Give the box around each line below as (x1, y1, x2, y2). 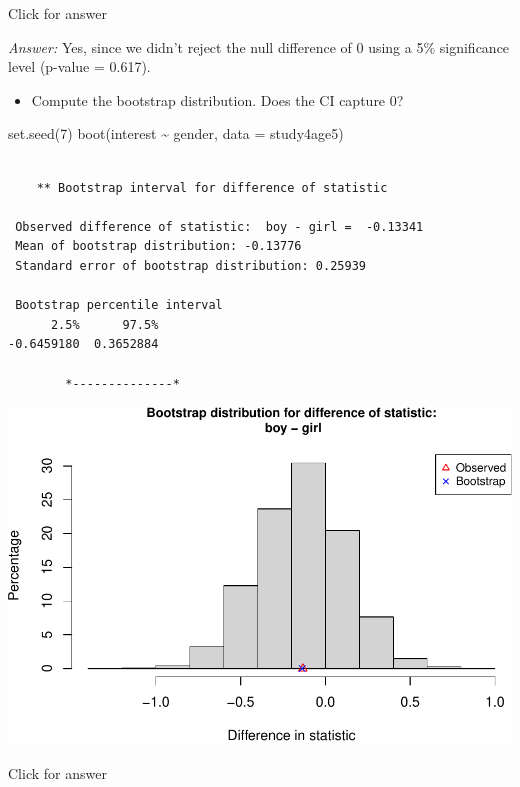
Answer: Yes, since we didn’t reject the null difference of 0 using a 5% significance (8, 36, 510, 57)
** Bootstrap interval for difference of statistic (36, 180, 388, 195)
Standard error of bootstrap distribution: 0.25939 (15, 258, 366, 273)
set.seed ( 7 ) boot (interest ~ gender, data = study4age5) (8, 123, 344, 144)
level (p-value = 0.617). (8, 56, 151, 77)
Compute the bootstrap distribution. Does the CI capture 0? (31, 89, 404, 110)
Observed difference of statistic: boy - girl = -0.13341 (15, 219, 424, 234)
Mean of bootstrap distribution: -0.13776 (15, 239, 302, 254)
